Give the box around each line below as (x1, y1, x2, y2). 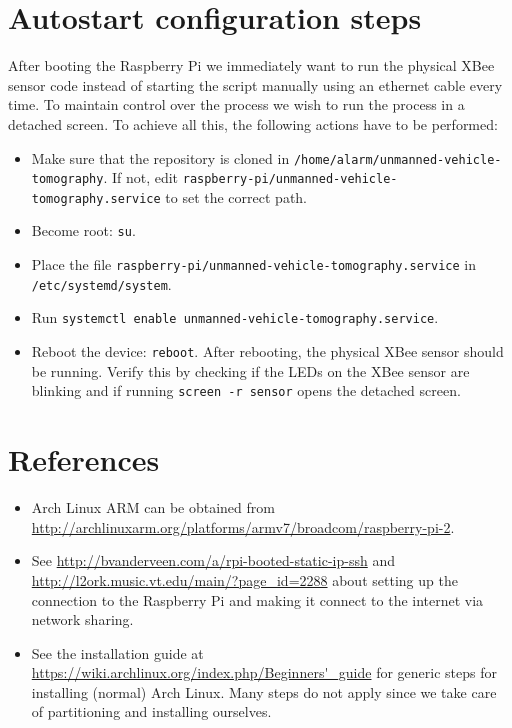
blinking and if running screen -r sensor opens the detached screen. (31, 380, 461, 401)
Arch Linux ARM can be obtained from (31, 497, 275, 518)
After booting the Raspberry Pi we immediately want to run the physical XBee (8, 55, 495, 76)
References (8, 439, 160, 480)
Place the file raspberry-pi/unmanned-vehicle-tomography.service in (31, 254, 476, 275)
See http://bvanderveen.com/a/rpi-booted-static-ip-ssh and (31, 550, 395, 571)
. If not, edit (103, 167, 179, 188)
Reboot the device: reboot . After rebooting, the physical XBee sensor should (31, 341, 504, 362)
